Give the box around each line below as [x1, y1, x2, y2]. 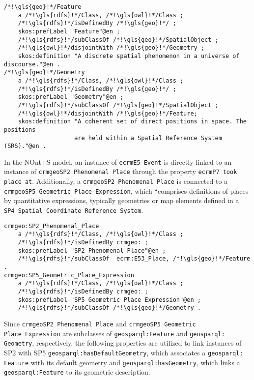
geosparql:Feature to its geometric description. [4, 367, 150, 377]
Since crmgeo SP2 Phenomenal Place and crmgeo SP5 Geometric [4, 318, 196, 328]
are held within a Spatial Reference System [74, 134, 222, 142]
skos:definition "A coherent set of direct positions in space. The [18, 118, 247, 125]
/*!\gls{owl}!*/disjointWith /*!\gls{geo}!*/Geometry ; [18, 44, 205, 52]
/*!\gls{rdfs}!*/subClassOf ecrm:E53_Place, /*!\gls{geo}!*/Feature [18, 255, 251, 263]
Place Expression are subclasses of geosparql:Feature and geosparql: [4, 328, 225, 338]
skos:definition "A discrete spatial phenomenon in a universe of [18, 52, 240, 59]
